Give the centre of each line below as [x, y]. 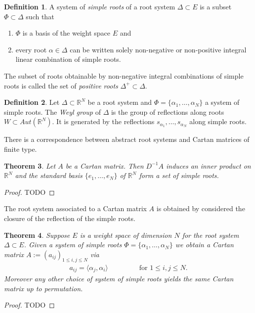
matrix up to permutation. [43, 288]
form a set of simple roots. [179, 175]
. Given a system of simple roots [73, 245]
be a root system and [120, 102]
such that [40, 16]
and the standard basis [49, 175]
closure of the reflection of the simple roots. [70, 218]
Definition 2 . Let [32, 102]
